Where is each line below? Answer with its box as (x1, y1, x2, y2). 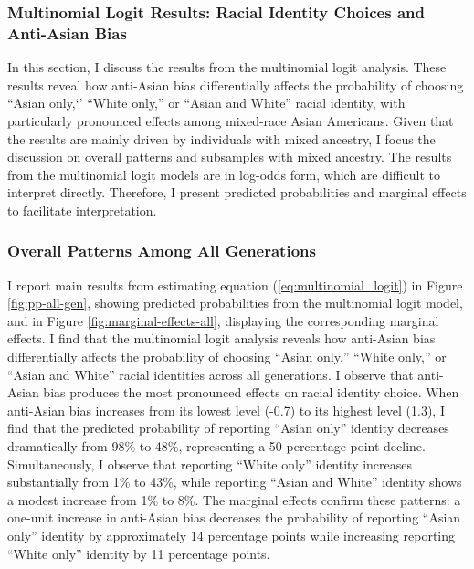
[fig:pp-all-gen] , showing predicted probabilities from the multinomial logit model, (7, 293, 463, 312)
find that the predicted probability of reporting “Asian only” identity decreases (7, 418, 449, 437)
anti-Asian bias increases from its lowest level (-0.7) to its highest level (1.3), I (7, 400, 445, 419)
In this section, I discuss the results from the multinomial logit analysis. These (7, 58, 447, 77)
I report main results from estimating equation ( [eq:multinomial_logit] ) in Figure (7, 275, 463, 294)
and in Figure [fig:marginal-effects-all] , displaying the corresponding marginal (7, 311, 439, 330)
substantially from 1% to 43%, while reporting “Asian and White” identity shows (7, 472, 462, 491)
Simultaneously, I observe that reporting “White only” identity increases (7, 454, 413, 473)
